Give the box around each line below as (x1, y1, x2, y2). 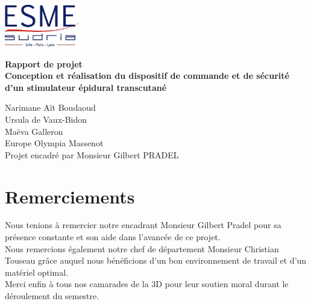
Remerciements (5, 184, 135, 208)
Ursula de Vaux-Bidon (5, 113, 87, 125)
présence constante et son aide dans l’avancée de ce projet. (5, 231, 221, 243)
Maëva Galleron (5, 125, 63, 137)
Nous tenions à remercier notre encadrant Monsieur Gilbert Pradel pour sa (5, 219, 281, 231)
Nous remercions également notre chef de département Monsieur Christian (5, 242, 279, 255)
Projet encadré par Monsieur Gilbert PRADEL (5, 148, 179, 161)
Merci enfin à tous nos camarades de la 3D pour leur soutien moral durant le (5, 278, 289, 290)
